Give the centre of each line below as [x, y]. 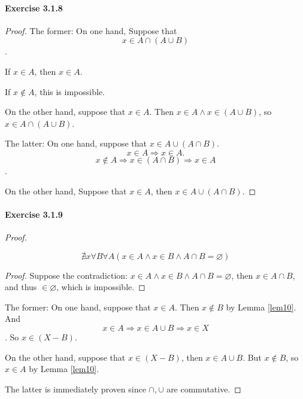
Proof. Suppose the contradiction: [66, 275]
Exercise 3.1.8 [34, 7]
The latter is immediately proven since [75, 389]
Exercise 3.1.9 [34, 214]
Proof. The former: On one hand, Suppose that [91, 30]
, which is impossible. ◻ [101, 287]
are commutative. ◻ [204, 389]
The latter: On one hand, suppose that [76, 143]
